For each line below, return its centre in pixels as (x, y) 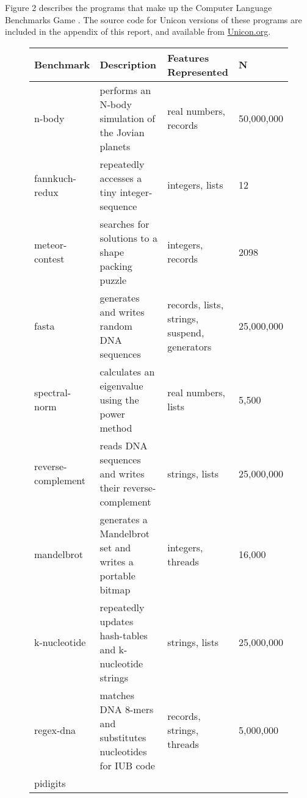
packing (116, 266)
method (116, 427)
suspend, (186, 333)
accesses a (121, 178)
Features (188, 57)
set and (115, 547)
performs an (125, 90)
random (116, 325)
